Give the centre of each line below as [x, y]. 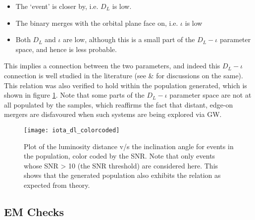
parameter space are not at [210, 95]
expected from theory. [57, 185]
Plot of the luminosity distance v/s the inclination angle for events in [129, 146]
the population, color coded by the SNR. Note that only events [120, 156]
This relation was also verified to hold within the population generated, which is [126, 85]
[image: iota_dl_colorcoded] [72, 130]
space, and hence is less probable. [66, 49]
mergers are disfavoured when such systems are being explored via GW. [113, 114]
